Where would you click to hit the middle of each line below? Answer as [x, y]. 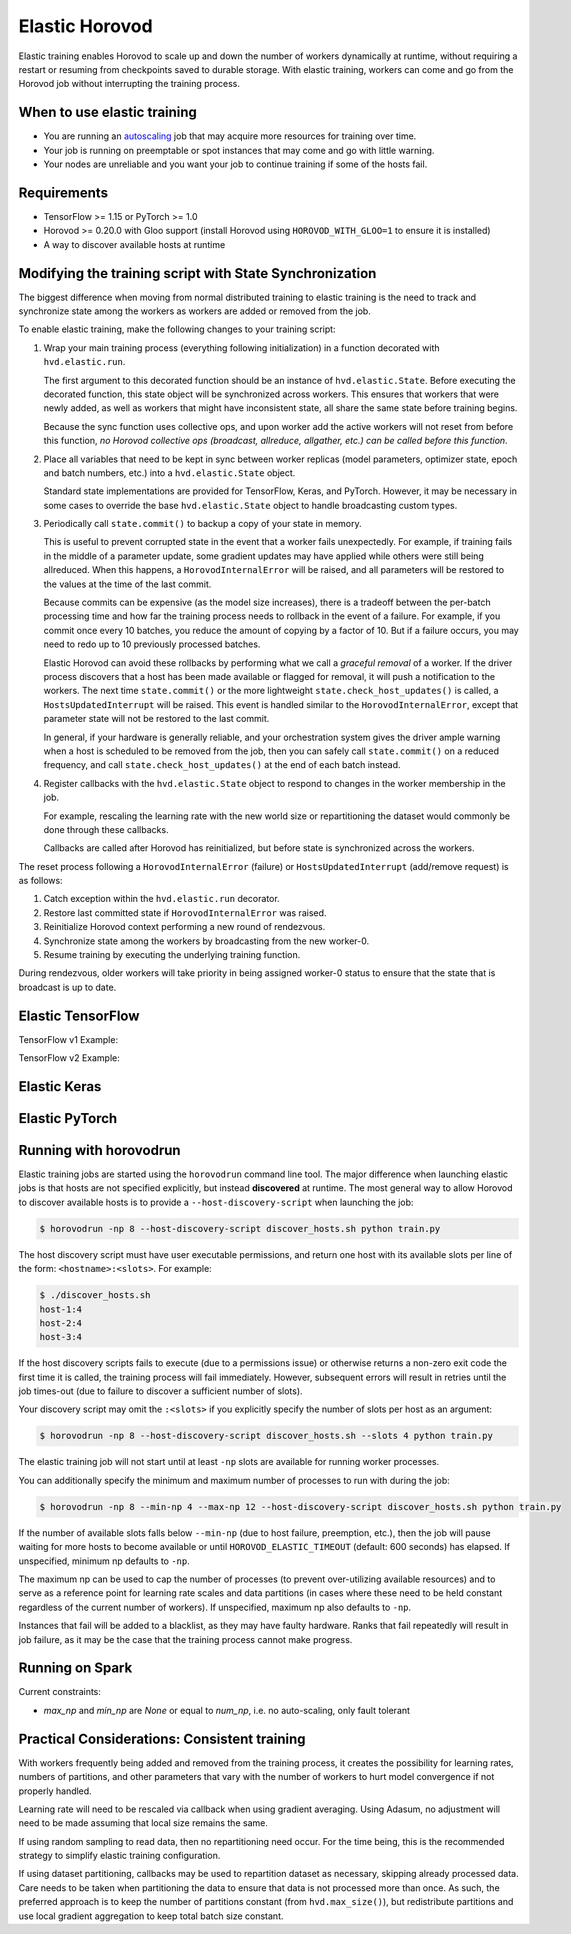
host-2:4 [61, 1323]
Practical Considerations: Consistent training [162, 1738]
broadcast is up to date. [67, 987]
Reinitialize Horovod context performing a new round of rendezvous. [184, 927]
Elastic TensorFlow [79, 1015]
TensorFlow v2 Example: [69, 1058]
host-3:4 [61, 1337]
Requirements [63, 192]
